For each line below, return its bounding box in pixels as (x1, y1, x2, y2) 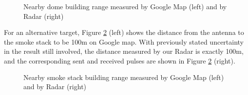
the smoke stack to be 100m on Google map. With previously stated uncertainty (4, 36, 244, 47)
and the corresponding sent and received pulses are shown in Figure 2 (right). (4, 55, 235, 65)
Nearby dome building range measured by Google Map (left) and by (23, 1, 227, 11)
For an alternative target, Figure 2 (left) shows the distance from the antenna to (4, 27, 244, 37)
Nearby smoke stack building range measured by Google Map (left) (23, 72, 224, 82)
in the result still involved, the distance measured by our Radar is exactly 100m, (4, 46, 244, 56)
